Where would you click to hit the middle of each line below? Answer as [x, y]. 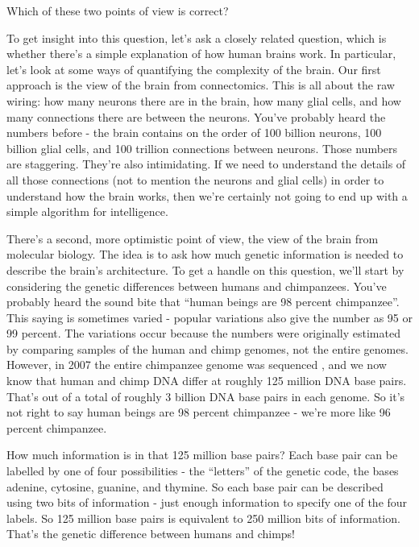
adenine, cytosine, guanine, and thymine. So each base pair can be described [195, 486]
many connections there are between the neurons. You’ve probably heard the [196, 116]
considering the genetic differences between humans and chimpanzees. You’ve [197, 286]
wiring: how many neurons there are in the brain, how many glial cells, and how [204, 100]
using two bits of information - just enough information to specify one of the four [207, 502]
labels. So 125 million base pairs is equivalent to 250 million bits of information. [203, 518]
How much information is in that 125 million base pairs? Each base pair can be [202, 455]
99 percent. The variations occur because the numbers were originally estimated [203, 333]
